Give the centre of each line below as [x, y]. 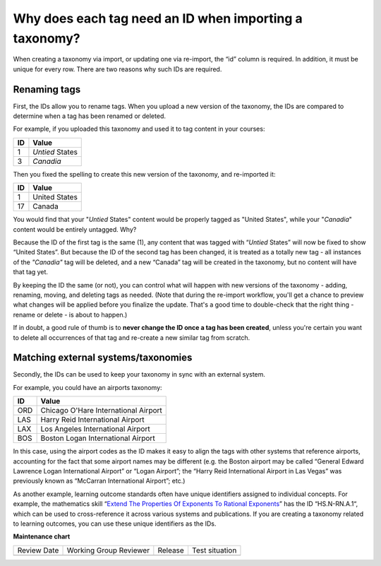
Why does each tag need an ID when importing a [158, 18]
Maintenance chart [42, 536]
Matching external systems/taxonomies [103, 358]
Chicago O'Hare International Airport [101, 411]
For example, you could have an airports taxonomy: [87, 387]
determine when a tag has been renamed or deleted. [89, 116]
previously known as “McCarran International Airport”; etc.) [99, 481]
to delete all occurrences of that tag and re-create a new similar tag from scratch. [132, 337]
